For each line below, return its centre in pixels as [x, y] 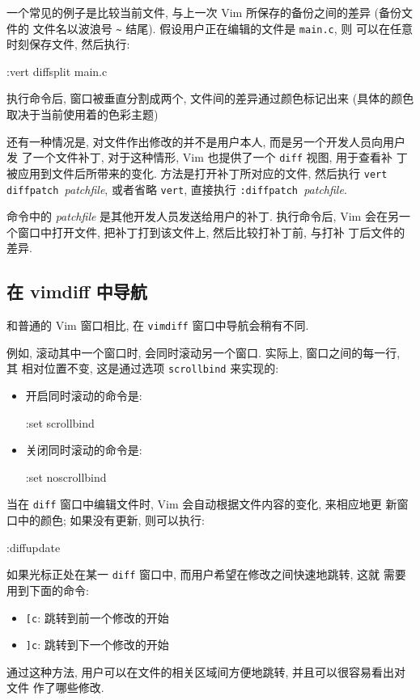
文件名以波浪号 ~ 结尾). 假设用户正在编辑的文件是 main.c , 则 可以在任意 [223, 28]
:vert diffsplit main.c [57, 71]
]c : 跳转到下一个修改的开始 [97, 645]
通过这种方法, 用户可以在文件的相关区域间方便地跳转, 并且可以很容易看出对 [206, 671]
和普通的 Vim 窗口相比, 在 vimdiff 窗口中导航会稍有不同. [158, 325]
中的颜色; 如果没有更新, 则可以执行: [111, 520]
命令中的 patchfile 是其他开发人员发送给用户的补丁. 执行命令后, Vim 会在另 [203, 216]
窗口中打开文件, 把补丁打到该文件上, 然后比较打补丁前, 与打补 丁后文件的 [211, 232]
